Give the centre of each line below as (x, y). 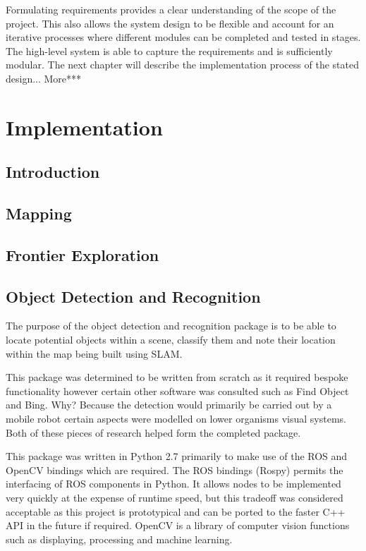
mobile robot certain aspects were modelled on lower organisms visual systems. (176, 419)
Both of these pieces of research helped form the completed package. (153, 432)
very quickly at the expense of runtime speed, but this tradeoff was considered (175, 498)
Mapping (39, 213)
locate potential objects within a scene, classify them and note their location (171, 340)
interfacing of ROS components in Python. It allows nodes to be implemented (173, 484)
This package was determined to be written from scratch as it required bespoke (177, 377)
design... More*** (44, 78)
